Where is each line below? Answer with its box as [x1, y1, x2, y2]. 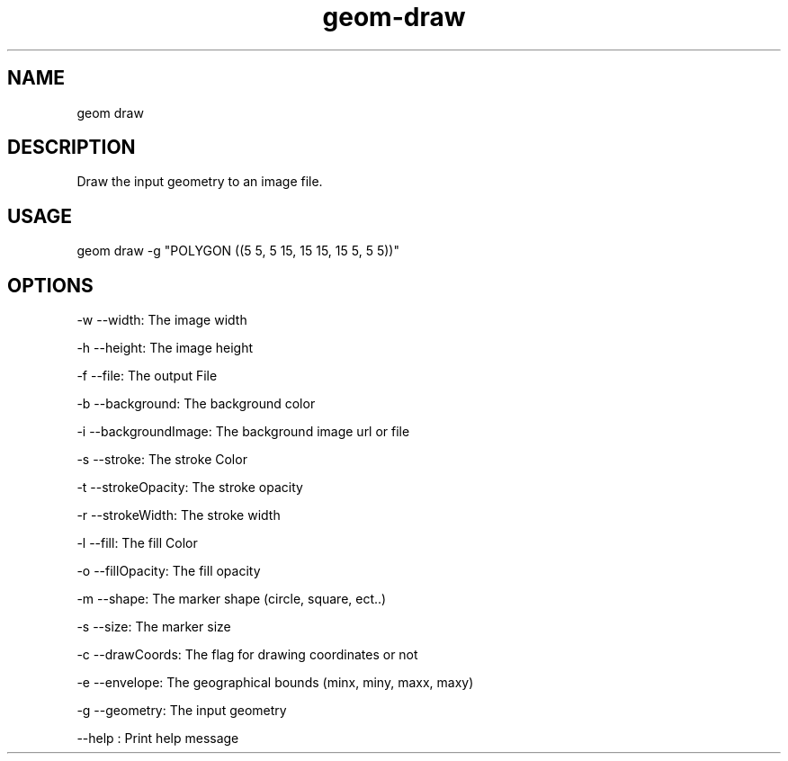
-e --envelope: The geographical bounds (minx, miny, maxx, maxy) [76, 675, 474, 691]
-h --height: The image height [76, 340, 254, 356]
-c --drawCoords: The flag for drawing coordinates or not [76, 647, 418, 663]
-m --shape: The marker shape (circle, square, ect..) [76, 591, 387, 607]
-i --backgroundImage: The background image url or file [76, 424, 410, 440]
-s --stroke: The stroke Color [76, 452, 247, 468]
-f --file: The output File [76, 368, 218, 384]
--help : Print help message [76, 730, 239, 747]
